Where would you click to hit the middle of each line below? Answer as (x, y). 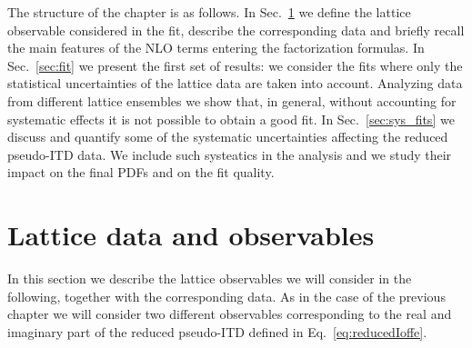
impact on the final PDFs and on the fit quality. (141, 172)
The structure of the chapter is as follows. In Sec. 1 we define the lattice (209, 12)
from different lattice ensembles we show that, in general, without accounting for (232, 100)
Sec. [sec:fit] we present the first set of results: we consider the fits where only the (235, 65)
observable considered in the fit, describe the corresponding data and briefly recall (236, 30)
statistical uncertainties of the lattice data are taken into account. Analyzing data (235, 83)
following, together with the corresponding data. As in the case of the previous (226, 296)
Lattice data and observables (191, 235)
